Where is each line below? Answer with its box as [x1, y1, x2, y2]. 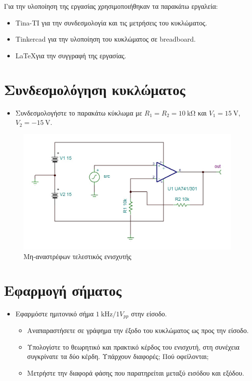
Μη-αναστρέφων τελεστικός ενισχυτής [23, 251, 132, 261]
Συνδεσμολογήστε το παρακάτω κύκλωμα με [15, 107, 142, 118]
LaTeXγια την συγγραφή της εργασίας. [15, 50, 126, 60]
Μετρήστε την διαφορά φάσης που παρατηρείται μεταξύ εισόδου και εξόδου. [27, 367, 244, 378]
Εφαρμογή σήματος [4, 280, 122, 300]
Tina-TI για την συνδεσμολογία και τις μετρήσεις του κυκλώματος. [15, 17, 207, 27]
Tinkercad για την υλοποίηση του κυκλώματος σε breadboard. [15, 34, 196, 44]
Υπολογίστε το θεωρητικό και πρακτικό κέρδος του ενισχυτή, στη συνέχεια [27, 341, 240, 352]
